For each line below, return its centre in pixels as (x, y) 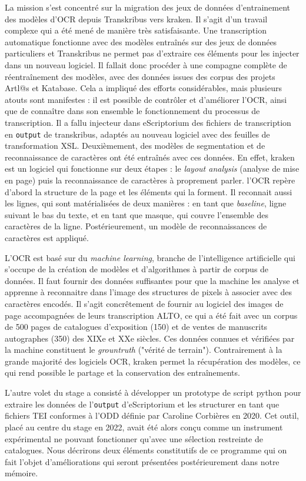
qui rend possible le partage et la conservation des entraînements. (122, 373)
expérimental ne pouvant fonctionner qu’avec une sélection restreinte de (134, 438)
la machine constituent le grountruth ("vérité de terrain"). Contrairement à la (144, 350)
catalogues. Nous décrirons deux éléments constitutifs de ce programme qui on (146, 450)
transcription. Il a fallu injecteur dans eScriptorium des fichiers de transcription (148, 122)
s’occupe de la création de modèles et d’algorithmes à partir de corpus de (137, 269)
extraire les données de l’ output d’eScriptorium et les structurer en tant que (142, 404)
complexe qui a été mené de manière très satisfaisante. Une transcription (136, 30)
